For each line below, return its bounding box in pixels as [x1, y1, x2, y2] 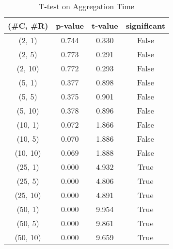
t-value [92, 20, 118, 31]
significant [126, 20, 165, 31]
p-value [56, 20, 84, 31]
